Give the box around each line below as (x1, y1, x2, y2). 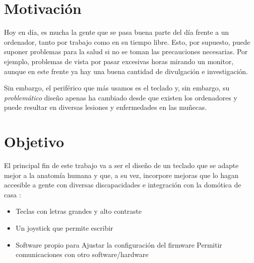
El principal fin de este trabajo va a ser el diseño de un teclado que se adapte (4, 160, 239, 170)
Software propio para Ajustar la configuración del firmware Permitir (15, 239, 222, 250)
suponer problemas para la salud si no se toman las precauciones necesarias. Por (4, 46, 248, 57)
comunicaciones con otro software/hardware (15, 249, 149, 260)
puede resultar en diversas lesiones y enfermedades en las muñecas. (4, 102, 207, 112)
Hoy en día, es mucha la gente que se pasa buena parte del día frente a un (4, 27, 229, 37)
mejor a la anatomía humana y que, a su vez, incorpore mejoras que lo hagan (4, 170, 239, 180)
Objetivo (4, 131, 64, 152)
